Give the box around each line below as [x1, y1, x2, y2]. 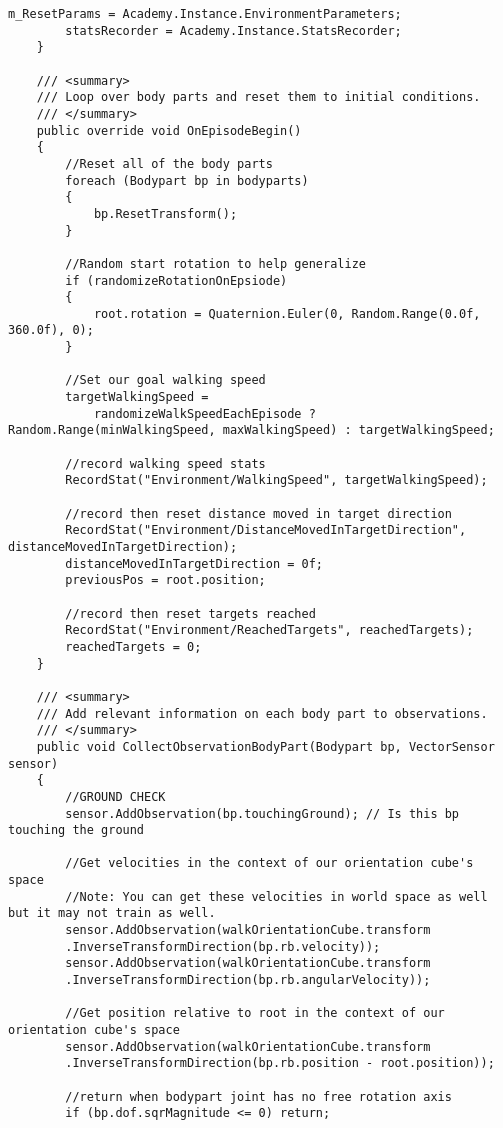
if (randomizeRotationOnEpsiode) [65, 273, 288, 288]
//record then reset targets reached [65, 606, 316, 621]
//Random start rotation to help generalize [65, 256, 366, 271]
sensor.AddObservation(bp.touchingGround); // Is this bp [65, 806, 460, 821]
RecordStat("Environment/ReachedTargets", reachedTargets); [65, 623, 474, 638]
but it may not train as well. [8, 906, 216, 921]
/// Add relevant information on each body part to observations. [36, 706, 488, 721]
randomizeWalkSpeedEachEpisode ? [93, 406, 316, 421]
